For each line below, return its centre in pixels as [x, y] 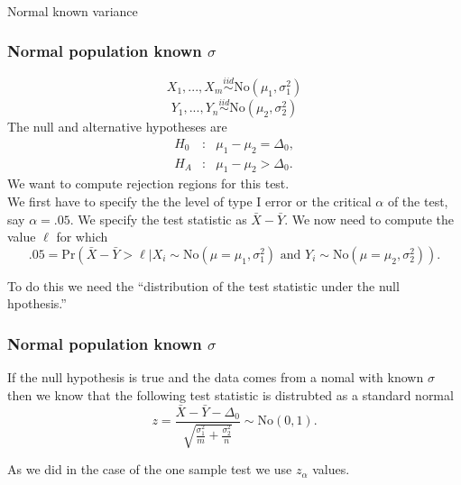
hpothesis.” [37, 303]
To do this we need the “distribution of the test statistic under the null [203, 285]
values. [331, 469]
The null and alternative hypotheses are [117, 127]
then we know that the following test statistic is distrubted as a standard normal [230, 394]
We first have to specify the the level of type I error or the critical [189, 201]
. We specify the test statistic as [158, 219]
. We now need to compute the [369, 219]
